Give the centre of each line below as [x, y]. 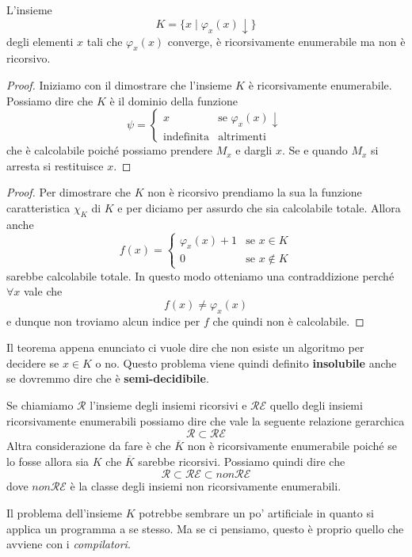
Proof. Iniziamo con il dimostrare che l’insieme [119, 84]
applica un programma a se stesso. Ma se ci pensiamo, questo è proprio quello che [205, 528]
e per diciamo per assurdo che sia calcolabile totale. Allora [259, 207]
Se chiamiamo [40, 405]
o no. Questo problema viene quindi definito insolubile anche [246, 362]
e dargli [254, 150]
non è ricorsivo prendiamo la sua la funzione [255, 192]
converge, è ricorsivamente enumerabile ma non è [286, 41]
